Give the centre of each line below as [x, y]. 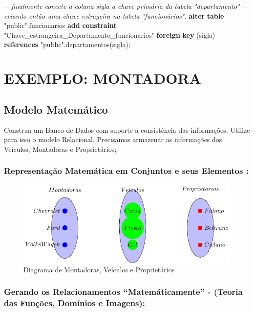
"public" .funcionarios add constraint [60, 25]
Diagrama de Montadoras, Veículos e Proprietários [99, 270]
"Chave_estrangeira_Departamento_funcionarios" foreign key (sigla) [110, 35]
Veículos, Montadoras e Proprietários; [60, 149]
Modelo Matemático [56, 109]
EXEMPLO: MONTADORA [103, 78]
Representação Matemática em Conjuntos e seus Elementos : [126, 171]
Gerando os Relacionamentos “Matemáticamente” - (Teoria [123, 291]
